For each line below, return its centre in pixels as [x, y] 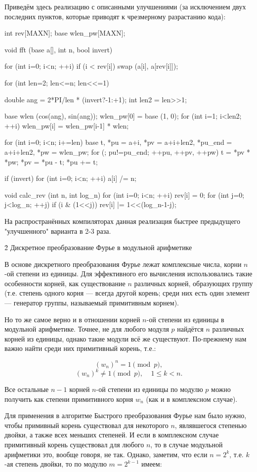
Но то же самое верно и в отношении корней [72, 319]
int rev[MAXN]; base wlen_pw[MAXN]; [65, 33]
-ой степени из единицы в [185, 319]
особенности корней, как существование [65, 283]
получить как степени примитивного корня [69, 399]
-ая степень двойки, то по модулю [56, 464]
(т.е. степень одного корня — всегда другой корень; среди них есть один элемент [127, 293]
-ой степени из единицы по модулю [150, 389]
